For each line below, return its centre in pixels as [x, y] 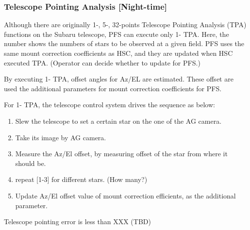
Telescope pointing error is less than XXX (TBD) [77, 222]
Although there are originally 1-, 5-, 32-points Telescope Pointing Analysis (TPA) [125, 25]
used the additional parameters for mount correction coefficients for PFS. [113, 88]
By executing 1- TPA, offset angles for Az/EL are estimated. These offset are [119, 79]
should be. [31, 163]
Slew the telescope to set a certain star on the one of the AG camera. [118, 121]
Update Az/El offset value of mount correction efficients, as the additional [125, 195]
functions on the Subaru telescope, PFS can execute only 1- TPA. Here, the [117, 34]
